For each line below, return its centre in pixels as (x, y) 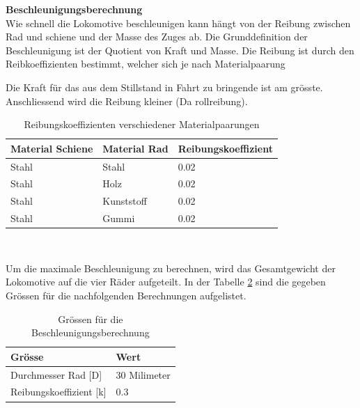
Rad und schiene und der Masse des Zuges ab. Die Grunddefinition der (157, 37)
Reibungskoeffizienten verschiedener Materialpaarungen (142, 124)
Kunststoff (125, 201)
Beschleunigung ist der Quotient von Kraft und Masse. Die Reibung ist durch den (180, 50)
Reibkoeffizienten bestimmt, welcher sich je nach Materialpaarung (146, 64)
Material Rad (135, 148)
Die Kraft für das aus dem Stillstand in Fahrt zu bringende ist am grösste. (164, 87)
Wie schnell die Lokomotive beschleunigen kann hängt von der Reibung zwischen (178, 23)
